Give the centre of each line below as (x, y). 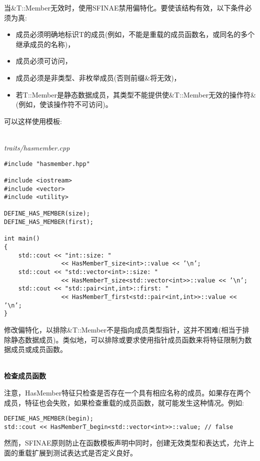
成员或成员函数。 (39, 349)
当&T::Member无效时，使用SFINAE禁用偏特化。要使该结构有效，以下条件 (124, 7)
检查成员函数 (25, 376)
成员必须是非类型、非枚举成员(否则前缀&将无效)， (98, 77)
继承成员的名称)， (45, 44)
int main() (22, 239)
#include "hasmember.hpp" (47, 164)
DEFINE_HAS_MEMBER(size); (47, 214)
